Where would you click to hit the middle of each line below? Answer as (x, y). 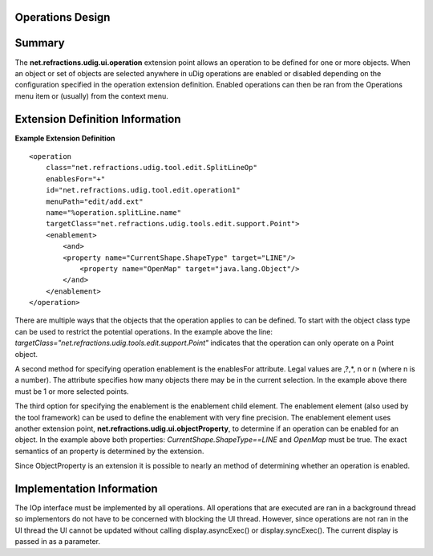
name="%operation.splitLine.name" (113, 212)
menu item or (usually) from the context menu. (91, 95)
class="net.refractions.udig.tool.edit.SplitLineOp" (152, 168)
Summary (40, 43)
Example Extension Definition (65, 138)
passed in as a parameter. (57, 542)
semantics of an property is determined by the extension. (109, 451)
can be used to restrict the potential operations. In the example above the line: (144, 331)
